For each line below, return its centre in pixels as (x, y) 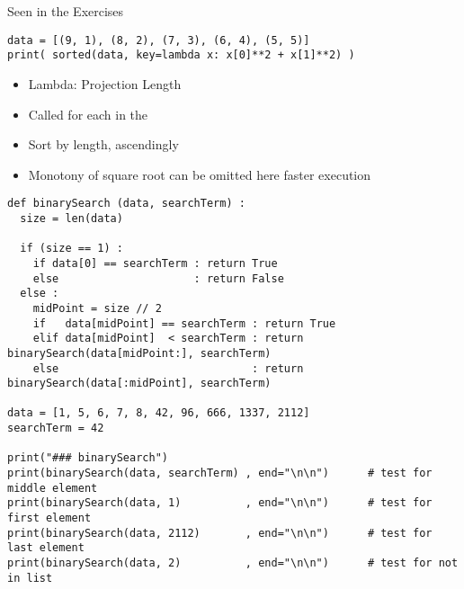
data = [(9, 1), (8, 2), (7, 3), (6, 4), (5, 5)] (159, 40)
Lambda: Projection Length (105, 83)
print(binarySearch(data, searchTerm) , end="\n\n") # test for (220, 473)
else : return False (158, 278)
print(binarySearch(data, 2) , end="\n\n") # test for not (233, 563)
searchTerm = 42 (56, 428)
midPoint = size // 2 (97, 308)
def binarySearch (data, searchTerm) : (126, 204)
